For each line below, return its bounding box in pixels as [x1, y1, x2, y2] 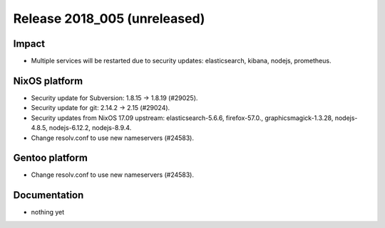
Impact [13, 38, 46, 50]
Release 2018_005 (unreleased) [13, 11, 205, 26]
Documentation [13, 189, 84, 202]
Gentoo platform [13, 152, 88, 164]
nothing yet [31, 208, 65, 217]
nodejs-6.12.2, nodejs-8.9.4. [48, 124, 132, 132]
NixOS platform [13, 75, 83, 87]
